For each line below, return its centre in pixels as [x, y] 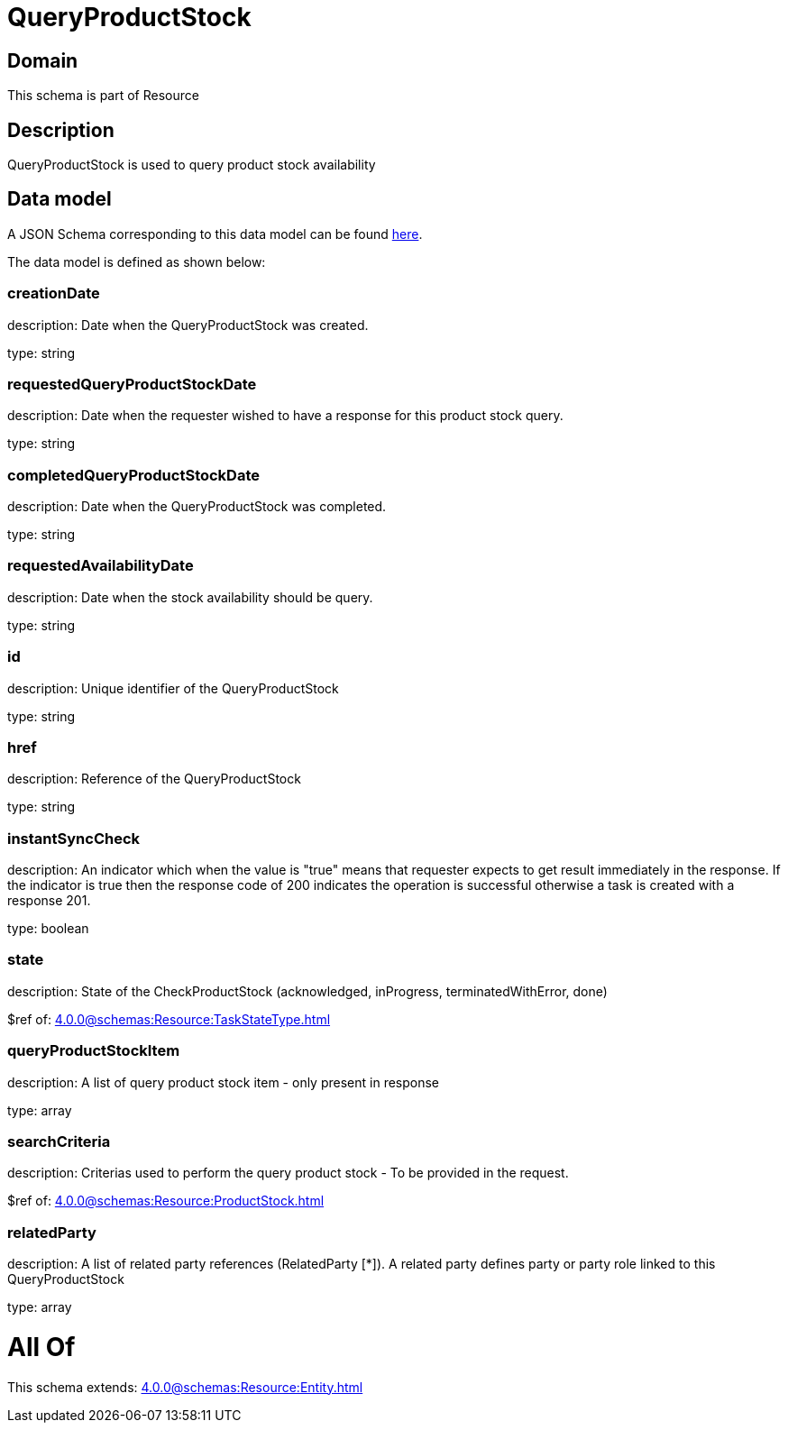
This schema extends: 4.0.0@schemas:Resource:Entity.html [185, 1387]
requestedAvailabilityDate [101, 566]
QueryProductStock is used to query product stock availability [192, 165]
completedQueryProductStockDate [134, 475]
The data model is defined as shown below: [137, 261]
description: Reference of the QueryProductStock [154, 779]
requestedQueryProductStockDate [132, 384]
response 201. [49, 901]
